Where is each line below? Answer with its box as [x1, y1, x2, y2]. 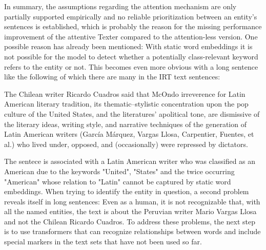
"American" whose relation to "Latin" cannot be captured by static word [4, 176, 231, 186]
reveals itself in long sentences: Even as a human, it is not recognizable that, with [4, 196, 260, 206]
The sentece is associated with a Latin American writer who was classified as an [4, 156, 256, 166]
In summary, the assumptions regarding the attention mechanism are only [4, 1, 237, 11]
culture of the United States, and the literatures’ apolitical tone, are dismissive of [4, 108, 260, 119]
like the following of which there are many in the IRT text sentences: [4, 71, 220, 82]
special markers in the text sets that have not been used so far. [4, 236, 202, 247]
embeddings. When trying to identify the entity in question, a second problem [4, 186, 249, 197]
